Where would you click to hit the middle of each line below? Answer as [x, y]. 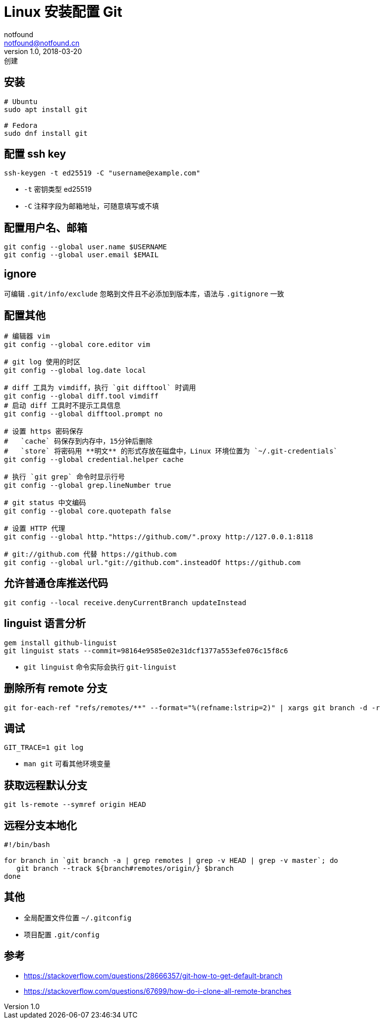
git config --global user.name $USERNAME [85, 247]
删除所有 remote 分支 [56, 688]
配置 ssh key [35, 154]
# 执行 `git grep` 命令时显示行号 [65, 477]
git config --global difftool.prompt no [83, 414]
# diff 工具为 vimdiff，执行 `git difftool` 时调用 [100, 387]
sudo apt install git [46, 109]
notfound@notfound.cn [42, 43]
